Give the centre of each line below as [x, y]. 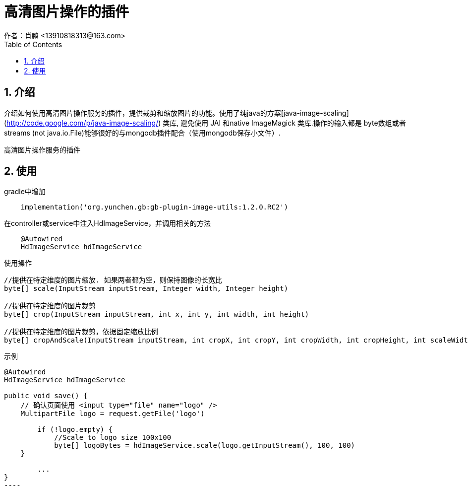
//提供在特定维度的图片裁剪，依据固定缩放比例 [81, 332]
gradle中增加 [25, 192]
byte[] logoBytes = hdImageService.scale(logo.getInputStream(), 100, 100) [205, 446]
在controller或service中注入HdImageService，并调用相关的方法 [108, 223]
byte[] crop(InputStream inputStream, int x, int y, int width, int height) [157, 315]
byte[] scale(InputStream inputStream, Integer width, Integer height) [146, 289]
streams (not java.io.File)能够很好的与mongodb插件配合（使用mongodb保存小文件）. [142, 133]
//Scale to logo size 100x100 [113, 438]
